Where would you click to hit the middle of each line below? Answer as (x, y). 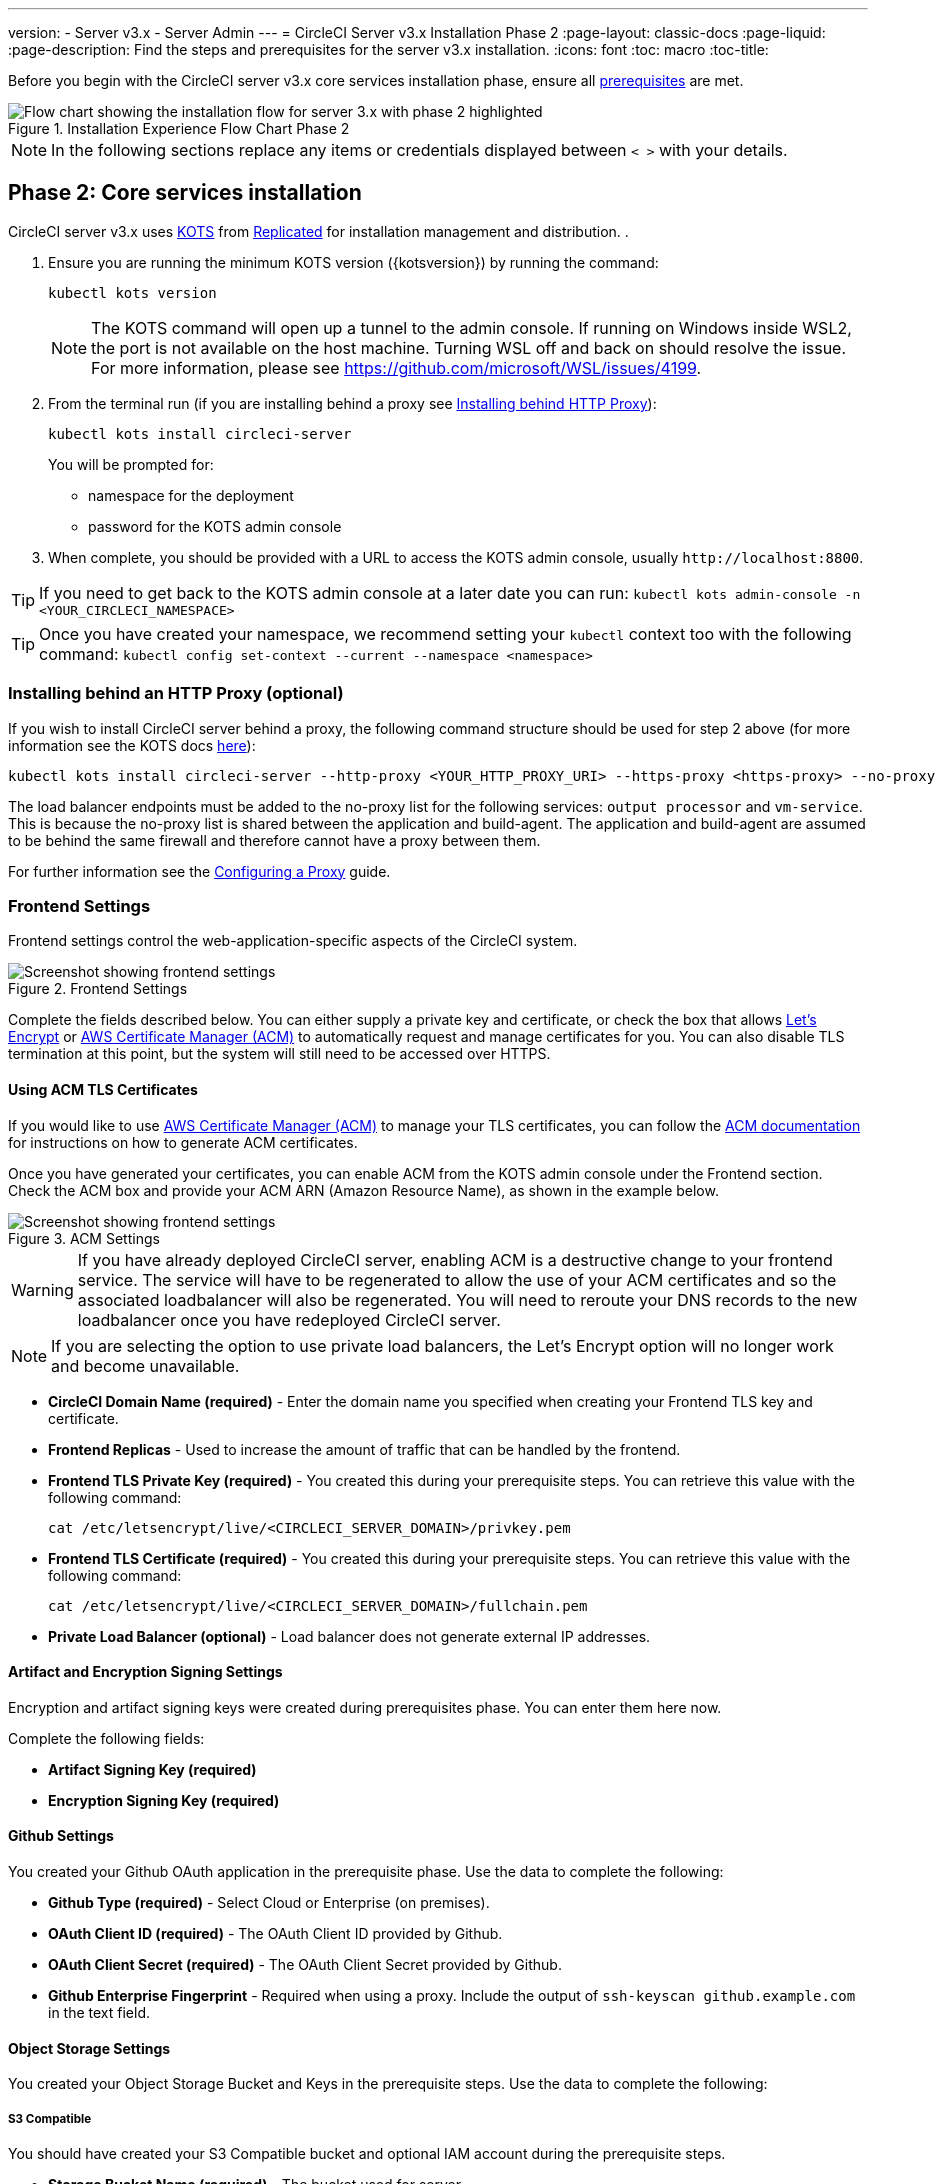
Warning (42, 1289)
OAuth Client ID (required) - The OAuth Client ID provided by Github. (275, 1933)
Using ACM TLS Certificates (103, 1089)
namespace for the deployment (191, 495)
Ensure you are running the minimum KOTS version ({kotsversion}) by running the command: (353, 262)
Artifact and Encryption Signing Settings (145, 1672)
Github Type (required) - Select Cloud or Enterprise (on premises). (269, 1902)
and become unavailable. (145, 1365)
